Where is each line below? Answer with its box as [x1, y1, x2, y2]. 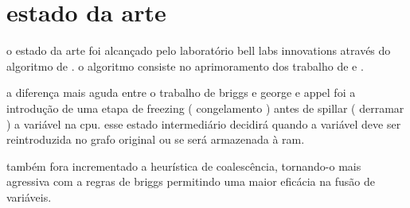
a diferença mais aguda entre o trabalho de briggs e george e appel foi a [6, 84, 356, 101]
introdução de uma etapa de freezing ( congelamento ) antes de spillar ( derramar [6, 99, 404, 116]
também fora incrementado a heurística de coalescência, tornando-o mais [6, 157, 361, 174]
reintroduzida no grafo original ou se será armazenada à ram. [6, 131, 305, 148]
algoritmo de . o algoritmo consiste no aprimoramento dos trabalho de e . [6, 57, 364, 74]
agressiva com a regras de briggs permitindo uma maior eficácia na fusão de [6, 173, 375, 190]
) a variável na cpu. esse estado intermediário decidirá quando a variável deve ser [6, 115, 401, 132]
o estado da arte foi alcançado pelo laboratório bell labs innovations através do [6, 42, 391, 59]
